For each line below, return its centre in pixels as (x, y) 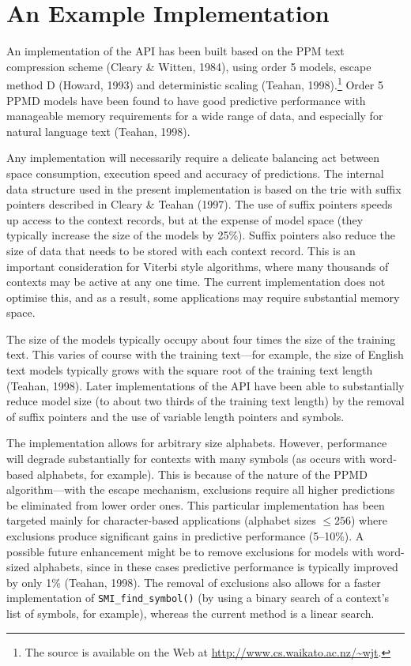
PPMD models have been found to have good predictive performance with (186, 100)
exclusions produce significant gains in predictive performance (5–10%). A (185, 536)
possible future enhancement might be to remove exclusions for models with (190, 551)
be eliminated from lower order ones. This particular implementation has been (196, 504)
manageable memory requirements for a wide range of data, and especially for (195, 116)
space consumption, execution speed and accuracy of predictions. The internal (195, 173)
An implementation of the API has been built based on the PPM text (175, 51)
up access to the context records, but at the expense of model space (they (185, 219)
